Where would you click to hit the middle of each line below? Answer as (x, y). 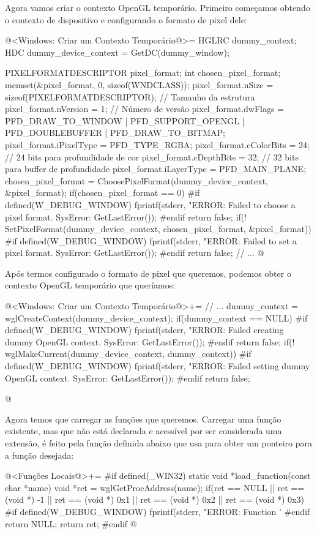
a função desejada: (39, 455)
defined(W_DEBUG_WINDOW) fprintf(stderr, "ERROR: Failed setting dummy (158, 366)
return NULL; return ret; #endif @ (71, 523)
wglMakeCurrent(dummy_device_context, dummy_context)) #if (128, 354)
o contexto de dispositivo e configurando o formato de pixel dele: (126, 19)
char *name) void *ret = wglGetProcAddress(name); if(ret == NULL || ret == (155, 487)
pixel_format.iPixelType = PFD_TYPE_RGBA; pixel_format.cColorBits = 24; (157, 144)
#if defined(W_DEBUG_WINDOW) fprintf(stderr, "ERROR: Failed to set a (151, 240)
